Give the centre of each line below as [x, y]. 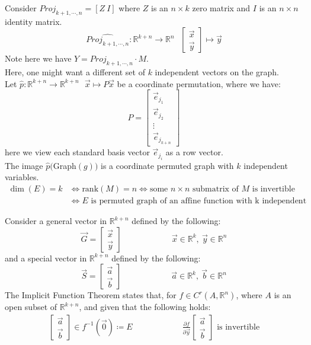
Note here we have [38, 58]
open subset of [31, 307]
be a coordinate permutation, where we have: [199, 83]
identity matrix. [33, 21]
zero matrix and [221, 8]
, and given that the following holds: [145, 307]
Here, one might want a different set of [75, 72]
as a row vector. [194, 152]
